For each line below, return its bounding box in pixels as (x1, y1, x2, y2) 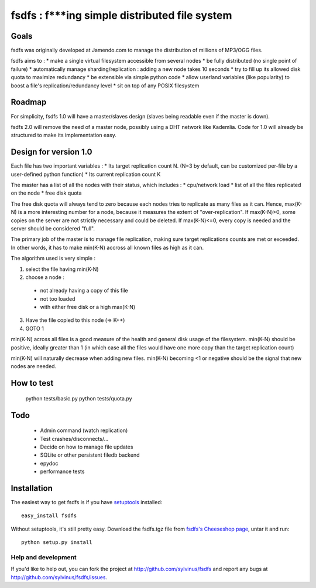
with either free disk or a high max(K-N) (40, 304, 136, 311)
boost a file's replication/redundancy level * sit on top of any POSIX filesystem (11, 82, 200, 89)
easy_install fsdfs (21, 512, 77, 519)
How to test (11, 378, 54, 388)
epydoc (40, 460, 59, 467)
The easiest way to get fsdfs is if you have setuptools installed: (11, 499, 163, 506)
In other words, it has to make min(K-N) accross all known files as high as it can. (11, 244, 204, 251)
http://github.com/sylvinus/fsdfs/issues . (11, 573, 108, 580)
